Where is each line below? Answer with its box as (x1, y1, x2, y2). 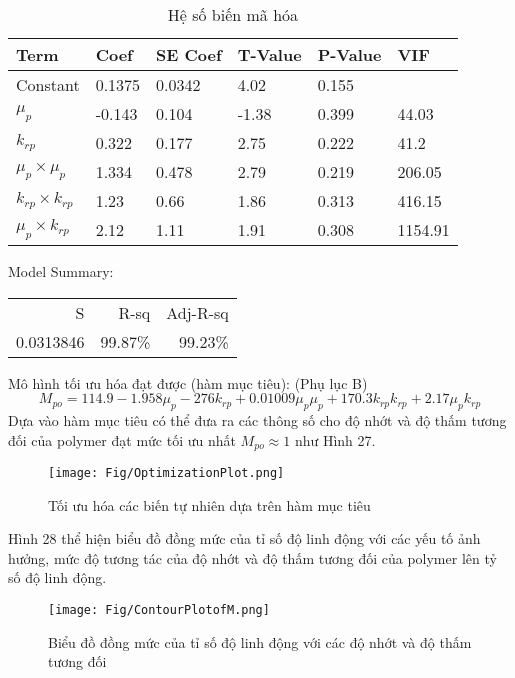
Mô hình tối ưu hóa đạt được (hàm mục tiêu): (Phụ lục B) (8, 372, 368, 393)
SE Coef (156, 43, 222, 66)
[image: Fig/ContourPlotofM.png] (48, 603, 270, 618)
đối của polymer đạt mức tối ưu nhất (8, 429, 236, 450)
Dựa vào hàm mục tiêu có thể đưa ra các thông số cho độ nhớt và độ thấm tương (8, 409, 507, 430)
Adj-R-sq (166, 300, 229, 324)
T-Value (237, 43, 302, 66)
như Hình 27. (294, 429, 376, 450)
